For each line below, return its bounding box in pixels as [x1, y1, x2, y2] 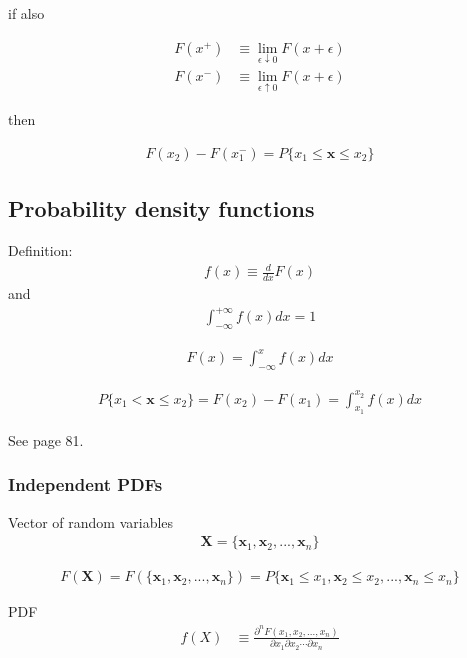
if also [8, 3, 45, 23]
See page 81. [8, 429, 84, 450]
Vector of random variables [8, 511, 174, 532]
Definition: [8, 239, 73, 260]
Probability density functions [8, 193, 315, 224]
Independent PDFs [8, 472, 163, 497]
